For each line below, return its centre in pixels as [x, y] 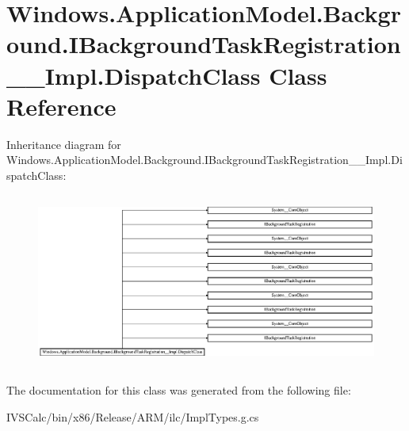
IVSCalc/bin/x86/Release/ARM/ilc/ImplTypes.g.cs [133, 416]
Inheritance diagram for [64, 144]
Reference [61, 106]
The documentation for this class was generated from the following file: [179, 390]
